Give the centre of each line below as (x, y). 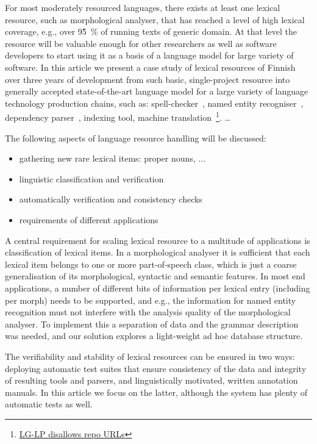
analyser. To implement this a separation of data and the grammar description (152, 324)
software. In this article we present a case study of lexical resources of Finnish (150, 67)
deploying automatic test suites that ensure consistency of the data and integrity (156, 368)
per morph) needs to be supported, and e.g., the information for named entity (151, 300)
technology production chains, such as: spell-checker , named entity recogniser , (154, 103)
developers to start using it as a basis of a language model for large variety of (149, 55)
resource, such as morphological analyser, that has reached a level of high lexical (155, 19)
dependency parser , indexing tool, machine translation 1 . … (118, 116)
